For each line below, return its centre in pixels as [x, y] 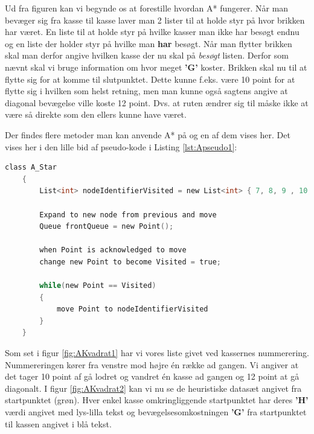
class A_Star [31, 168]
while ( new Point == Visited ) [98, 286]
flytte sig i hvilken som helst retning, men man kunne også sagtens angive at [146, 91]
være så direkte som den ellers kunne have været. [96, 114]
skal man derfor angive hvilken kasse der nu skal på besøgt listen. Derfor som [147, 55]
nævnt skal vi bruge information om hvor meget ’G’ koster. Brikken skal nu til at [156, 67]
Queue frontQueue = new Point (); [107, 227]
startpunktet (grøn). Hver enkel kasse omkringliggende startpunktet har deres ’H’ [157, 400]
